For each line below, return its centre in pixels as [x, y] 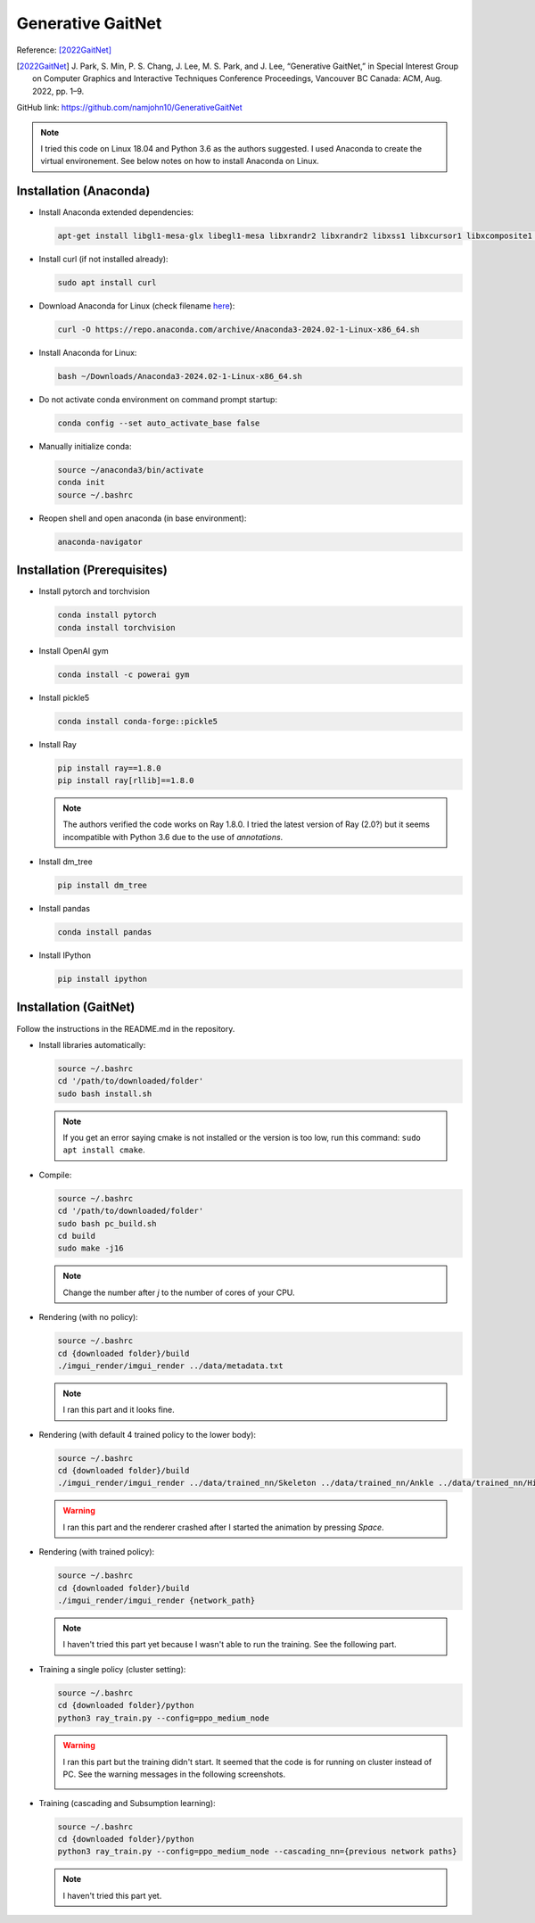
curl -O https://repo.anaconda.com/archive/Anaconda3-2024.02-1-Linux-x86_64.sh [239, 330]
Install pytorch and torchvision [95, 591]
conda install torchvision [116, 627]
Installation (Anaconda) [83, 191]
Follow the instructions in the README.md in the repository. [126, 1028]
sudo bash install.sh [105, 1094]
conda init [81, 483]
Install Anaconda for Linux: [88, 353]
